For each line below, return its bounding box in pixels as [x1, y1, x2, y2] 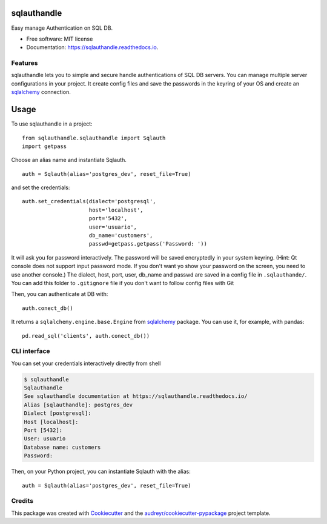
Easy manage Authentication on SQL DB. [11, 24, 113, 32]
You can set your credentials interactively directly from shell [11, 360, 161, 367]
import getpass [22, 143, 67, 150]
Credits [11, 497, 33, 505]
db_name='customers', [88, 232, 153, 239]
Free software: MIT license [26, 35, 93, 42]
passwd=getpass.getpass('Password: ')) [88, 240, 207, 247]
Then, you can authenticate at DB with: [11, 291, 108, 298]
